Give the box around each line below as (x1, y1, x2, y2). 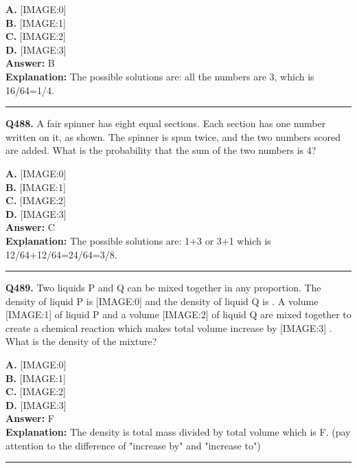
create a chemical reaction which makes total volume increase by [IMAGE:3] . (5, 320, 332, 335)
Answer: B (5, 56, 55, 70)
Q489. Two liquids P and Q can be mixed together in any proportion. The (5, 280, 321, 295)
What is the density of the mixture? (5, 334, 157, 348)
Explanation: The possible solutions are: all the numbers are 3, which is (5, 69, 314, 83)
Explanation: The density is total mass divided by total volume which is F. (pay (5, 425, 351, 439)
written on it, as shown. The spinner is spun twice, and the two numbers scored (5, 129, 341, 144)
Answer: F (5, 411, 54, 425)
